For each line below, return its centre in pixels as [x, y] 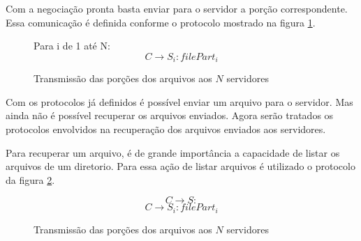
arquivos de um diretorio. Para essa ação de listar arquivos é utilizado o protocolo [180, 166]
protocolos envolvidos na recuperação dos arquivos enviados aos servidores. [166, 129]
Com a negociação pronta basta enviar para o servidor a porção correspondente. [177, 8]
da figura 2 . [30, 179]
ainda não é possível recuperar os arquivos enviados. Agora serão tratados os [170, 115]
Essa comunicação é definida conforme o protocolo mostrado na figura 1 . [161, 22]
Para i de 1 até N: [72, 46]
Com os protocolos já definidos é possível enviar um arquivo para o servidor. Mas [179, 101]
